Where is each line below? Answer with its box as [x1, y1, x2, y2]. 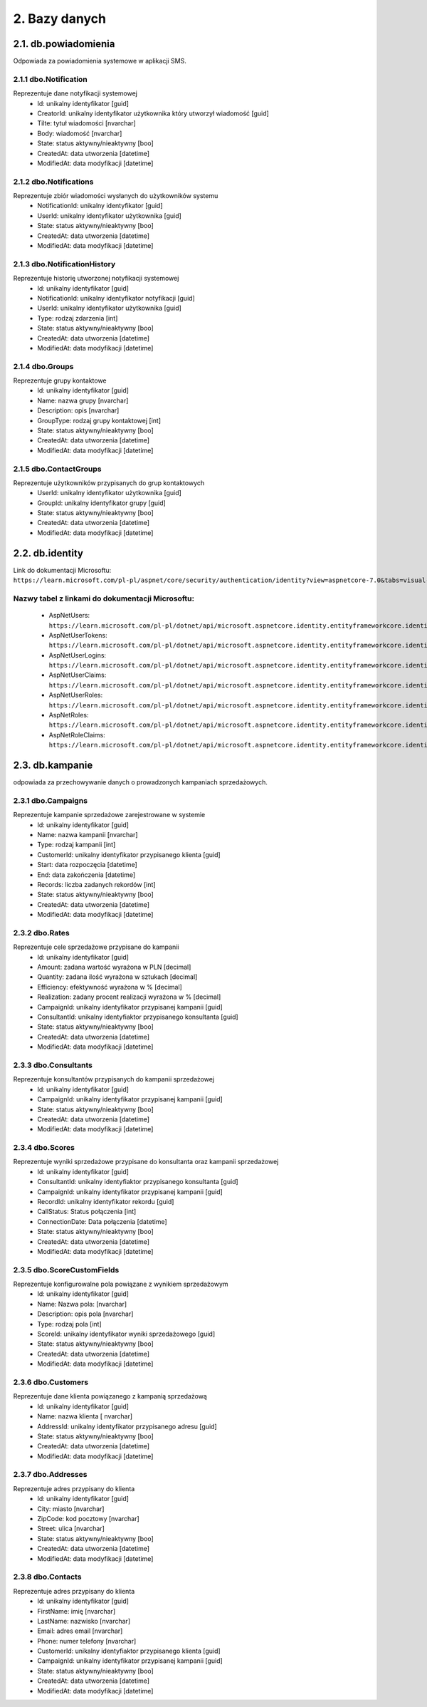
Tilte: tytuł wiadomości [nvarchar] [37, 119, 137, 128]
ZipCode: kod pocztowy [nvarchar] [37, 1515, 140, 1523]
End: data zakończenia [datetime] [37, 870, 136, 879]
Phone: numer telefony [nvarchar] [37, 1636, 137, 1645]
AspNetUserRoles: [48, 691, 103, 700]
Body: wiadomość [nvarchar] [37, 129, 122, 138]
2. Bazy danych [13, 11, 107, 26]
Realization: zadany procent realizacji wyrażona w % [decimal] [37, 992, 221, 1001]
